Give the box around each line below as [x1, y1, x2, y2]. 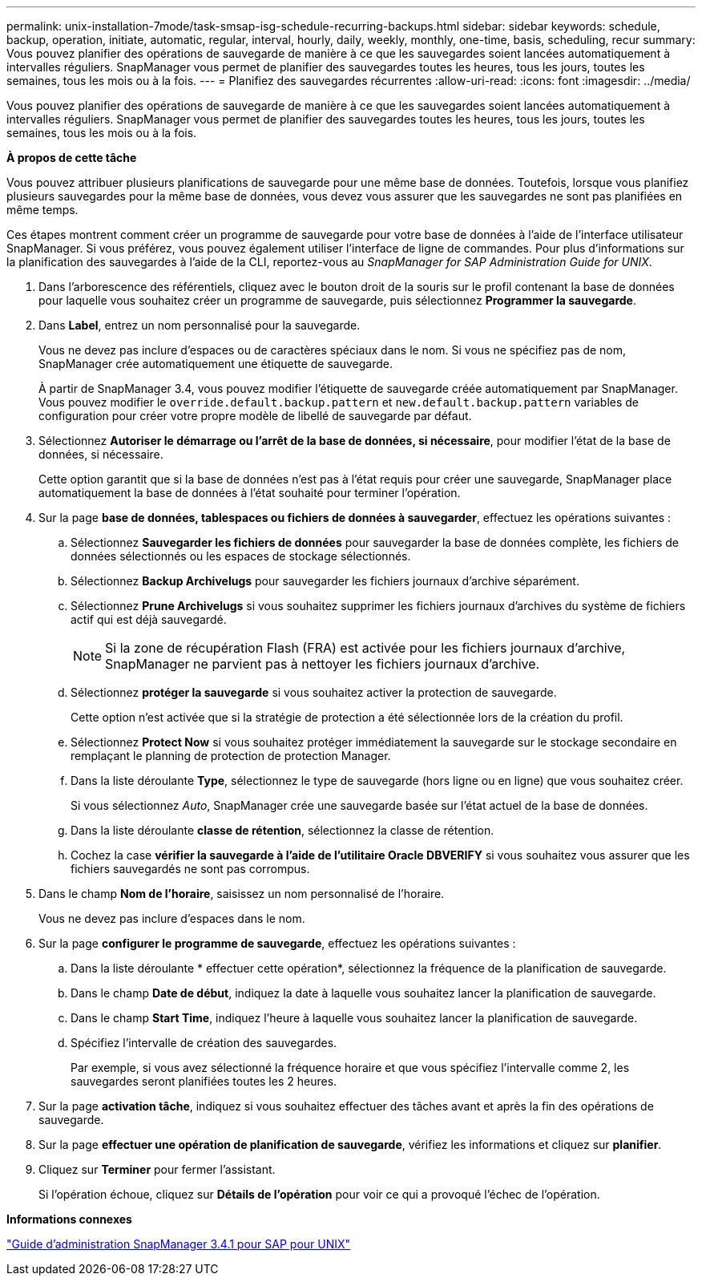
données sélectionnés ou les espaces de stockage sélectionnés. [71, 549, 411, 563]
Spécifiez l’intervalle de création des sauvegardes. [71, 1036, 337, 1049]
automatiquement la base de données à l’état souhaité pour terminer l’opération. [38, 486, 461, 499]
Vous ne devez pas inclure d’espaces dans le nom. [38, 912, 305, 925]
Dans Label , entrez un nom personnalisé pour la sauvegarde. [38, 318, 361, 332]
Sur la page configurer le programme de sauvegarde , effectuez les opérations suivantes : [38, 936, 516, 950]
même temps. [6, 203, 79, 216]
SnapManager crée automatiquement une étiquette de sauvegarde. [38, 357, 393, 370]
